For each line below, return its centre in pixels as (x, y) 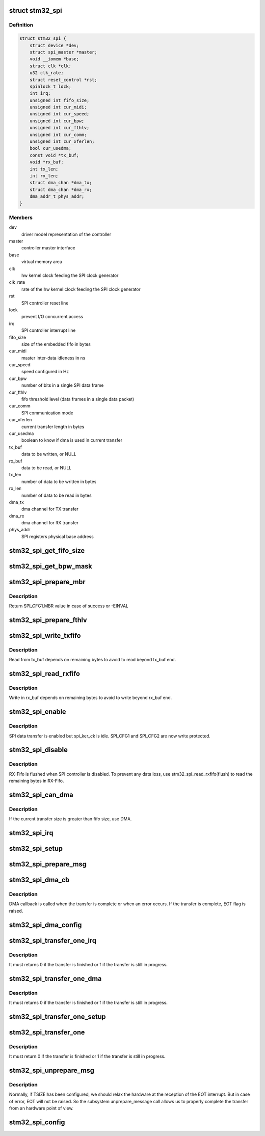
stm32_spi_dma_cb (39, 880)
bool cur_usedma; (51, 148)
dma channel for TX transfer (50, 509)
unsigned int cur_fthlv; (60, 128)
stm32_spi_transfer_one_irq (53, 940)
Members (21, 217)
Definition (21, 25)
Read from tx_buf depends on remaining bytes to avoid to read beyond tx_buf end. (93, 660)
